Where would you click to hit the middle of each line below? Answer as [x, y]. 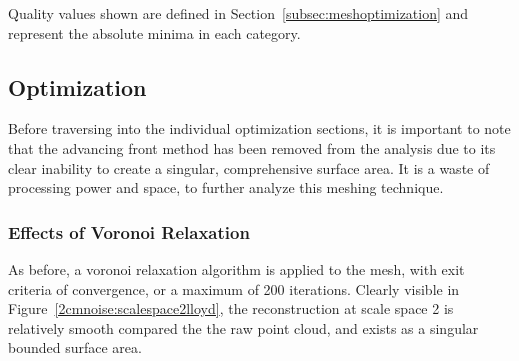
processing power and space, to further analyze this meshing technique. [226, 187]
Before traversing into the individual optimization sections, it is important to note [259, 128]
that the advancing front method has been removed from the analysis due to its [252, 147]
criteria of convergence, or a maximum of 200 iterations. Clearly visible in [234, 288]
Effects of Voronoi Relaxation [129, 231]
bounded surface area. [75, 347]
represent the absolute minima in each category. [154, 32]
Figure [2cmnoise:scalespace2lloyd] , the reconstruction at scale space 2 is [231, 308]
